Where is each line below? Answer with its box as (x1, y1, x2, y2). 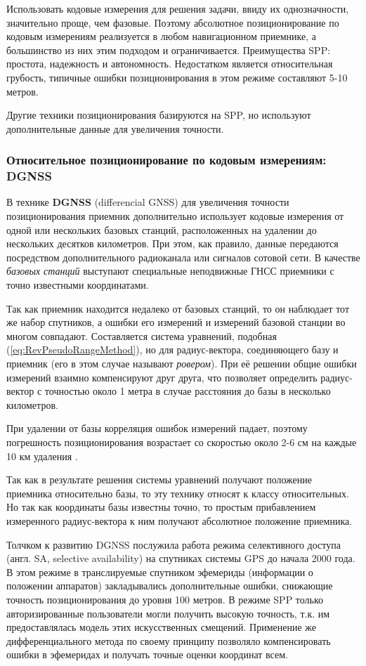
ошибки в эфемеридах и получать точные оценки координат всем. (6, 647, 288, 662)
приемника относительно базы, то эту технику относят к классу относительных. (6, 485, 349, 500)
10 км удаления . (6, 448, 78, 463)
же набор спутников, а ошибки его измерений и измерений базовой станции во (6, 315, 346, 329)
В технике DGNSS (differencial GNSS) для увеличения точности (6, 195, 289, 209)
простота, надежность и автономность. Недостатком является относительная (6, 56, 333, 71)
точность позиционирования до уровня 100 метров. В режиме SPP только (6, 592, 324, 606)
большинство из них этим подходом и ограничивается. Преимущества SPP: (6, 42, 331, 57)
